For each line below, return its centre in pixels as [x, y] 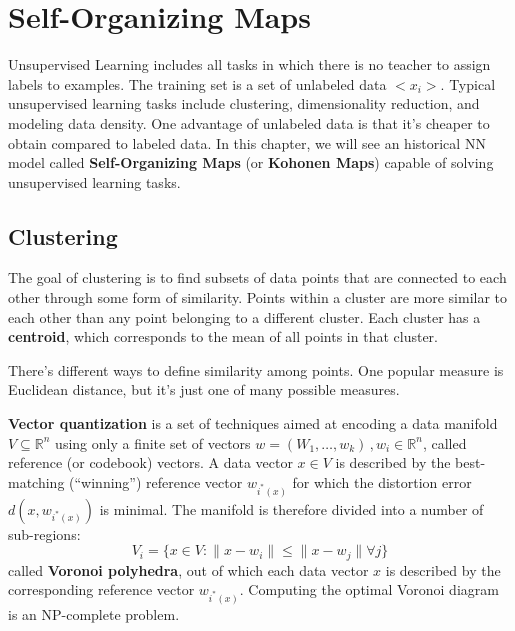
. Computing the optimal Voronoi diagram [369, 589]
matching [36, 481]
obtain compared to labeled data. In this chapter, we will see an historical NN [247, 142]
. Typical [468, 83]
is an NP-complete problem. [94, 614]
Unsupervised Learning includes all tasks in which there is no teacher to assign [249, 64]
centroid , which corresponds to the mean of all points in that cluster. [223, 336]
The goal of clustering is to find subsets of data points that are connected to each [257, 277]
